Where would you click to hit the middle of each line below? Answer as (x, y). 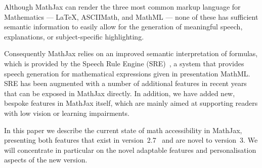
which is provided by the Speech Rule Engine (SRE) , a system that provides (124, 63)
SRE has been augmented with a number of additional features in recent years (125, 83)
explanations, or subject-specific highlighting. (74, 36)
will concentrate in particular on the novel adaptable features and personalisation (130, 150)
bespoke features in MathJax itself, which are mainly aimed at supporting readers (131, 103)
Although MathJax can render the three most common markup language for (122, 7)
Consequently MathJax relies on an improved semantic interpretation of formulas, (131, 53)
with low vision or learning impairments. (67, 113)
